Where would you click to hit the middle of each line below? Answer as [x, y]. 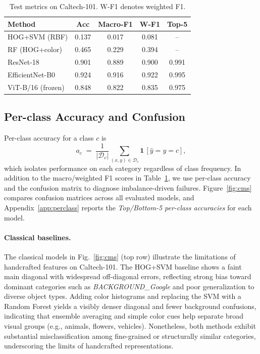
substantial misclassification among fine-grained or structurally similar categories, [130, 336]
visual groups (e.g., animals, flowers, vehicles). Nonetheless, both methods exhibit [130, 326]
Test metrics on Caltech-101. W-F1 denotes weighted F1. [97, 6]
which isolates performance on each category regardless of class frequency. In [123, 168]
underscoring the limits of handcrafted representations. [89, 346]
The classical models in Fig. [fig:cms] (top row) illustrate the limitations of [120, 256]
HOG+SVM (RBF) [38, 37]
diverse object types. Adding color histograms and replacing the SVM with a [123, 296]
